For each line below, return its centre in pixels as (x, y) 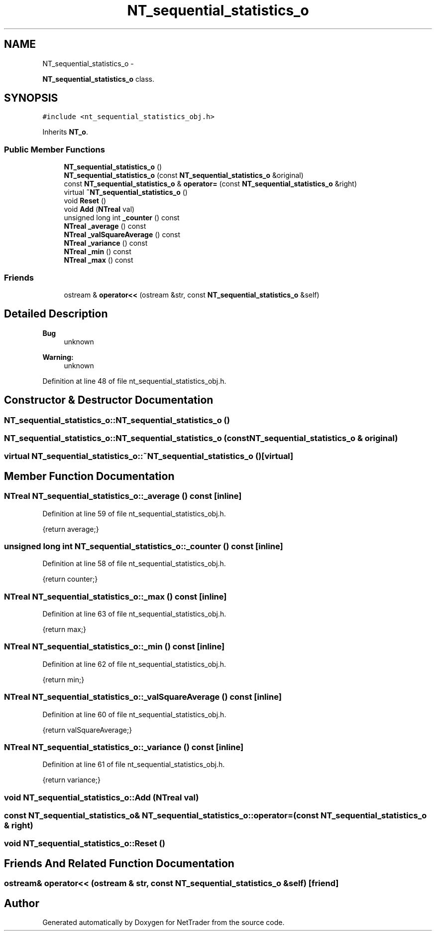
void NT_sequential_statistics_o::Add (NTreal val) (102, 797)
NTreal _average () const (105, 226)
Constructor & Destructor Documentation (109, 400)
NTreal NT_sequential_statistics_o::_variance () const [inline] (124, 747)
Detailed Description (56, 314)
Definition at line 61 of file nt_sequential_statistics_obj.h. (134, 765)
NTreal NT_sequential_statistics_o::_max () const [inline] (115, 596)
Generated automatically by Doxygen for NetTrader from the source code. (163, 923)
